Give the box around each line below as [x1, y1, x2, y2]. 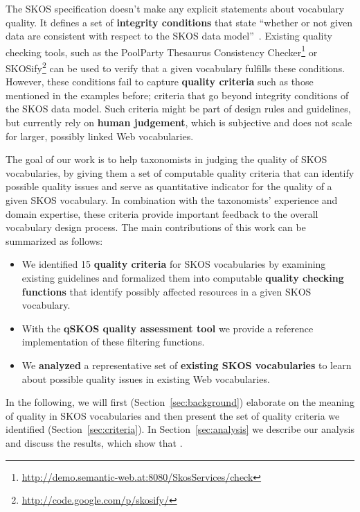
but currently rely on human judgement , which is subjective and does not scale [6, 115, 352, 130]
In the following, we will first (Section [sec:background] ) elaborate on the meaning [6, 395, 354, 409]
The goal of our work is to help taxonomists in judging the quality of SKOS [6, 152, 327, 167]
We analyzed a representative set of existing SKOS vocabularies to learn [21, 357, 352, 372]
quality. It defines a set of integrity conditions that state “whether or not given [6, 15, 352, 29]
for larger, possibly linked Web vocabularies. [6, 128, 194, 143]
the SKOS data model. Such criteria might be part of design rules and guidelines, [6, 101, 351, 116]
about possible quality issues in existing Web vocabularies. [21, 371, 270, 386]
